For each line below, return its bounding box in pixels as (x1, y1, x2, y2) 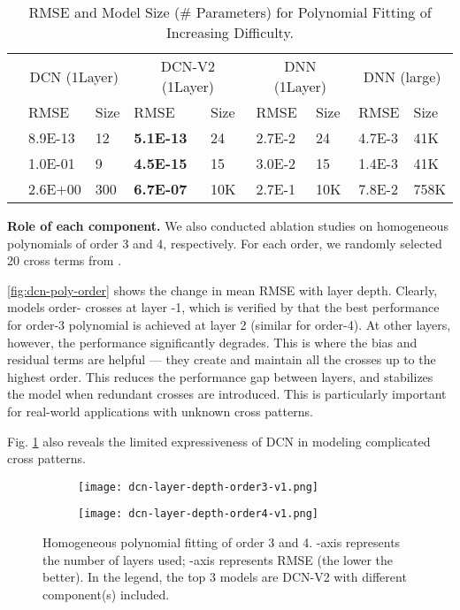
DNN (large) (363, 65, 441, 87)
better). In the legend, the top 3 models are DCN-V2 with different (42, 568, 407, 586)
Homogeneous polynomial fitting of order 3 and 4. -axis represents (42, 533, 401, 552)
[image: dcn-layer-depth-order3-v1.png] (78, 480, 319, 493)
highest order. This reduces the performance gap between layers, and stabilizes (7, 367, 433, 385)
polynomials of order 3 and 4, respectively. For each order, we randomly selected (7, 233, 442, 252)
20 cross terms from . (7, 251, 122, 270)
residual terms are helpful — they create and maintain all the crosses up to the (7, 350, 436, 369)
